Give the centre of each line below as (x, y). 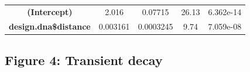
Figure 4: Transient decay (84, 60)
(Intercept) (50, 11)
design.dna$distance (50, 26)
